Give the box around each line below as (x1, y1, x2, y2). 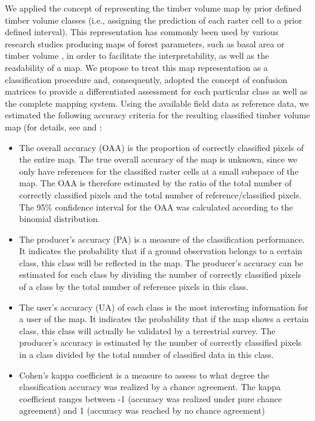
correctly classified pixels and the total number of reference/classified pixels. (19, 188, 302, 201)
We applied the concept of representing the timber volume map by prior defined (5, 2, 302, 14)
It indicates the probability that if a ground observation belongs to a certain (19, 244, 302, 257)
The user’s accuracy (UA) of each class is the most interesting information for (19, 300, 308, 313)
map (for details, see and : (5, 120, 102, 133)
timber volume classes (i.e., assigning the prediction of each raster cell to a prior (5, 13, 302, 26)
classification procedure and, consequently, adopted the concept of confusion (5, 73, 287, 86)
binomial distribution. (19, 212, 100, 225)
